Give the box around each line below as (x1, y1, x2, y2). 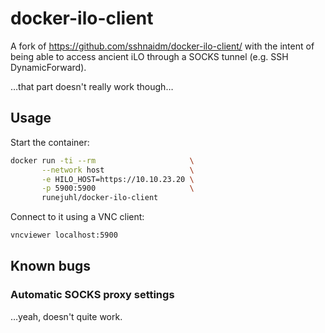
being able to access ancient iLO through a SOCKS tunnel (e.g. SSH (10, 50, 289, 62)
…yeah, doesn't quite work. (10, 310, 123, 322)
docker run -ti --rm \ (10, 155, 195, 166)
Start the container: (10, 136, 90, 148)
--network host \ (41, 165, 195, 175)
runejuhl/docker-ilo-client (41, 193, 159, 203)
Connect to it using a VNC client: (10, 211, 145, 223)
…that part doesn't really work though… (10, 80, 174, 92)
